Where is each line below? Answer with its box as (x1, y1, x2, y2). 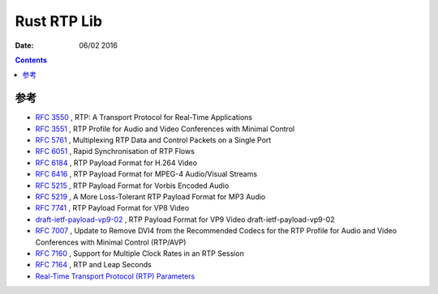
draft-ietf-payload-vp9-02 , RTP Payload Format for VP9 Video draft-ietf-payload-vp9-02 (35, 215, 336, 224)
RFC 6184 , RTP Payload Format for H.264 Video (35, 158, 198, 168)
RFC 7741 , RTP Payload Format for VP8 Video (35, 203, 190, 213)
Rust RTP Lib (15, 12, 103, 30)
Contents (15, 55, 48, 65)
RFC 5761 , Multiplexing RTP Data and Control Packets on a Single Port (35, 135, 272, 145)
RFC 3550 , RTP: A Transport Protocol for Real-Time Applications (35, 113, 253, 122)
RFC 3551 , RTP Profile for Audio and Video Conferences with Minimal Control (35, 124, 295, 134)
